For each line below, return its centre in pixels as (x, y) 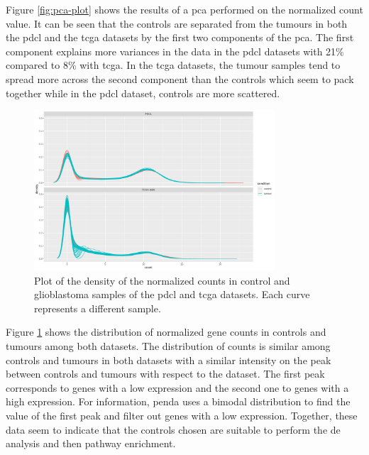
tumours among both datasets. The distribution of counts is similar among (168, 346)
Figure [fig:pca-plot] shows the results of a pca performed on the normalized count (184, 9)
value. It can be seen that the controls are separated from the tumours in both (177, 23)
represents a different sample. (98, 308)
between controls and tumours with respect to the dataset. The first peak (165, 374)
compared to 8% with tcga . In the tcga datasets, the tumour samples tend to (173, 65)
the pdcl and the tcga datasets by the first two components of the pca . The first (180, 37)
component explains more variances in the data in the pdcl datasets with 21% (175, 51)
